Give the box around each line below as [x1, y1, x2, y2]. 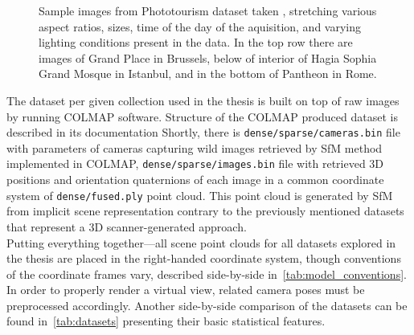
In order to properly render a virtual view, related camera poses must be [6, 281, 365, 298]
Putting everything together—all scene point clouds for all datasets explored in [6, 234, 396, 251]
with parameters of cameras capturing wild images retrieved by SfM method [6, 139, 383, 156]
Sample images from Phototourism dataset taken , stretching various [39, 2, 377, 18]
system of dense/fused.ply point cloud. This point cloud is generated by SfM [6, 186, 393, 203]
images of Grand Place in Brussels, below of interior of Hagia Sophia [39, 49, 377, 66]
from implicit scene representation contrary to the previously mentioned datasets [6, 202, 404, 219]
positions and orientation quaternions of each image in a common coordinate [6, 171, 384, 188]
